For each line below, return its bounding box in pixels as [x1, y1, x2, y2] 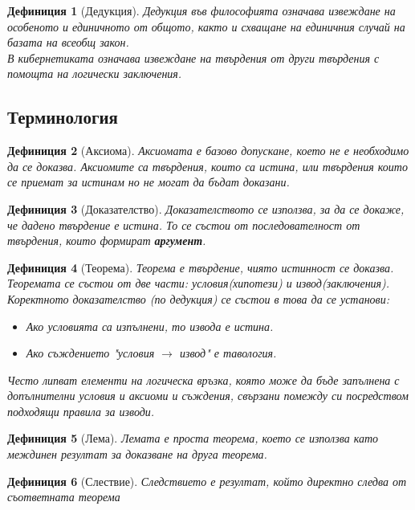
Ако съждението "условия [26, 345, 155, 361]
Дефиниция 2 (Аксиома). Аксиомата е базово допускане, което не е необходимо [7, 142, 409, 159]
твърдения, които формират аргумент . [7, 232, 206, 249]
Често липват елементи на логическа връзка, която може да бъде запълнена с [7, 371, 400, 388]
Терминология [7, 104, 118, 129]
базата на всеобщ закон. [7, 34, 129, 51]
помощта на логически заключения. [7, 65, 182, 82]
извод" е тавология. [179, 345, 277, 361]
